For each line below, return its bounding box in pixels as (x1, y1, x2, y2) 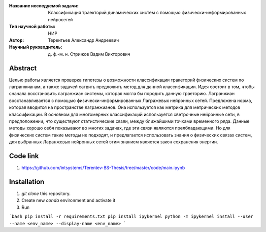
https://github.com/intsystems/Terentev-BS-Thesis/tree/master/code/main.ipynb (21, 165, 185, 171)
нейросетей (48, 16, 73, 22)
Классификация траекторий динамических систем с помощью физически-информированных (48, 10, 246, 16)
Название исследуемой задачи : (9, 3, 79, 8)
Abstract (9, 64, 37, 72)
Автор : (9, 37, 24, 43)
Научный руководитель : (9, 44, 63, 50)
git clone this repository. (21, 190, 71, 197)
